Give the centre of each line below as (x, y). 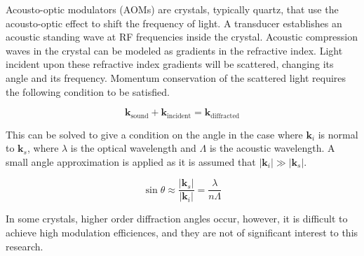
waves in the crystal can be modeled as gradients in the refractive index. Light (174, 50)
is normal (338, 134)
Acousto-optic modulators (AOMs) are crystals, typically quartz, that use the (172, 9)
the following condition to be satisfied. (88, 91)
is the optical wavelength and (133, 148)
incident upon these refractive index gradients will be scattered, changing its (170, 64)
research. (25, 246)
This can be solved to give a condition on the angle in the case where (154, 134)
